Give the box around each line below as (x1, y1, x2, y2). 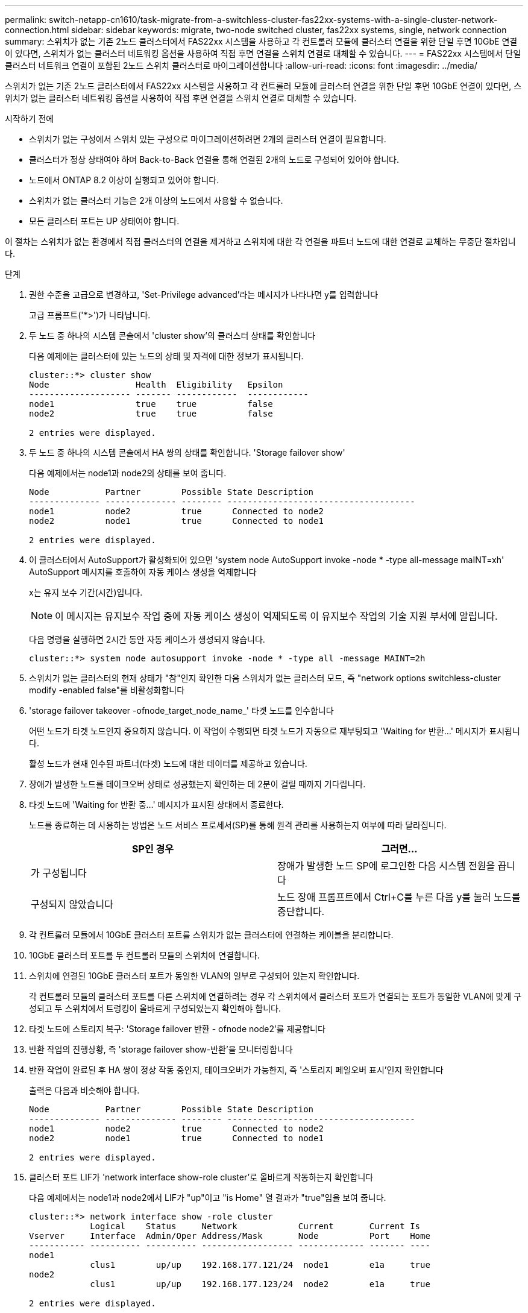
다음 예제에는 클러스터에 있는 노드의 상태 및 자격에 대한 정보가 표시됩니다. (29, 351, 304, 361)
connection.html (5, 25, 69, 35)
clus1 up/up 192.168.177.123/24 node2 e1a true (90, 1279, 430, 1289)
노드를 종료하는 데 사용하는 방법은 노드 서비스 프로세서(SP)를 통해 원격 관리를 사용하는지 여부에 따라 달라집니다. (29, 820, 447, 830)
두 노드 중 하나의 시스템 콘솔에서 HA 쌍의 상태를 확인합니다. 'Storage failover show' (29, 447, 345, 458)
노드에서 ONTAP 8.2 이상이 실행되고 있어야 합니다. (29, 175, 219, 185)
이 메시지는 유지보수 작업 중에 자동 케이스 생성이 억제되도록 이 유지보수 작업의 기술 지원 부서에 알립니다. (55, 610, 498, 622)
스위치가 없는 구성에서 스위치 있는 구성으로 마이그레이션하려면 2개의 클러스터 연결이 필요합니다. (29, 134, 386, 144)
